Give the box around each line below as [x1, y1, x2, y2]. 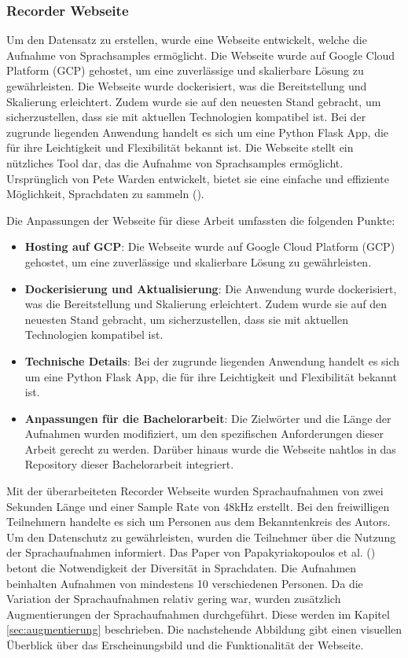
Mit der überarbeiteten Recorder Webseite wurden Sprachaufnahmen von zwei [6, 483, 384, 499]
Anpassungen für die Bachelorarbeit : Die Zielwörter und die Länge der [24, 410, 391, 426]
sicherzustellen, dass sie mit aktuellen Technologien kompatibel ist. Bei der [6, 108, 366, 125]
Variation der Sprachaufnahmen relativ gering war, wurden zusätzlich [6, 590, 341, 607]
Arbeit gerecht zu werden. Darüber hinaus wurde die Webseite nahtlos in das [24, 440, 396, 457]
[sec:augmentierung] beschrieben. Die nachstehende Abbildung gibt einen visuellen [6, 621, 402, 638]
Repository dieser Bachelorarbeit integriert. [24, 456, 234, 472]
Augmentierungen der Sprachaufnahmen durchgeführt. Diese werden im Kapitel [6, 605, 390, 622]
